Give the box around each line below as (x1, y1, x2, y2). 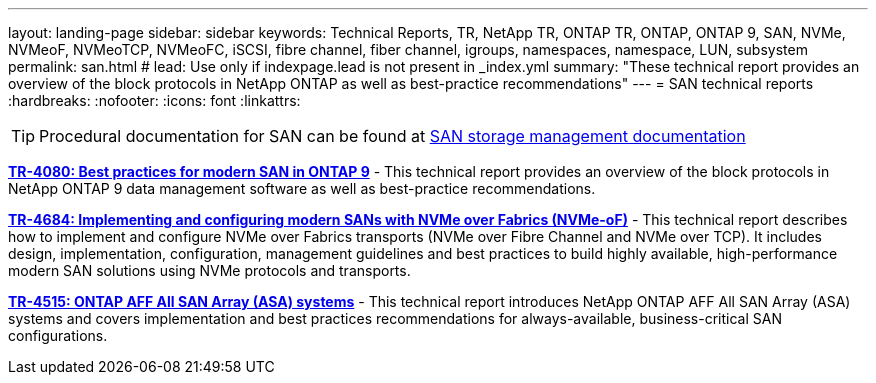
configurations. (8, 327, 108, 344)
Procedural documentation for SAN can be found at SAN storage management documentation (39, 126, 746, 146)
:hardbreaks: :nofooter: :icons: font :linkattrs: (8, 92, 301, 109)
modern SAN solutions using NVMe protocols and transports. (8, 262, 411, 279)
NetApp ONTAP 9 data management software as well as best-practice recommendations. (8, 180, 596, 197)
